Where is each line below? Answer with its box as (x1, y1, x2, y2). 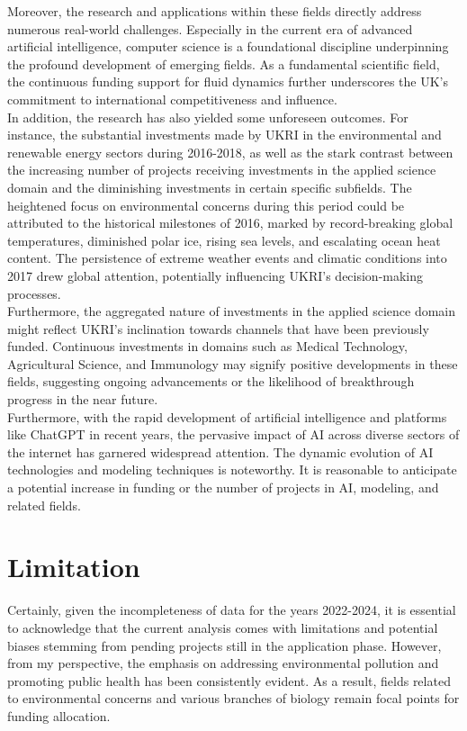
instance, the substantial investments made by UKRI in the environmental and (7, 125, 442, 144)
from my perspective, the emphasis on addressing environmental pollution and (7, 654, 439, 672)
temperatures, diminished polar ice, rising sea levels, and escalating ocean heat (7, 230, 441, 249)
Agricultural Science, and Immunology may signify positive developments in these (7, 354, 458, 373)
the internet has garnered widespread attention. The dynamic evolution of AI (7, 442, 434, 461)
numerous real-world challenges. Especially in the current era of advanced (7, 19, 413, 38)
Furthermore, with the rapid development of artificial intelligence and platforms (7, 407, 447, 426)
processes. (7, 284, 61, 302)
